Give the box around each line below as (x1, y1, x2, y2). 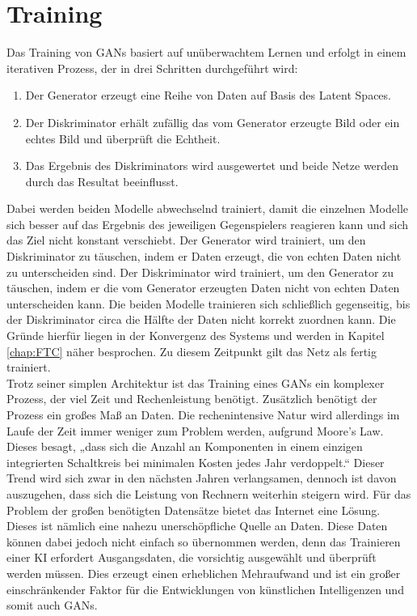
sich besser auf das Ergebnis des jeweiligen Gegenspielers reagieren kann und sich (6, 215, 408, 232)
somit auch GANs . (6, 597, 98, 614)
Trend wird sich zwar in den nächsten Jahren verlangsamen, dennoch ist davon (6, 469, 397, 486)
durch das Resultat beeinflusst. (25, 172, 179, 189)
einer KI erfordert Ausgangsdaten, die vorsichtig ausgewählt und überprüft (6, 549, 377, 566)
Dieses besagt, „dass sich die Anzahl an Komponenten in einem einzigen (6, 438, 363, 455)
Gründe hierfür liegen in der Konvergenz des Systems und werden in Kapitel (6, 327, 385, 344)
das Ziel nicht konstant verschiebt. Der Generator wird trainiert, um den (6, 232, 366, 249)
